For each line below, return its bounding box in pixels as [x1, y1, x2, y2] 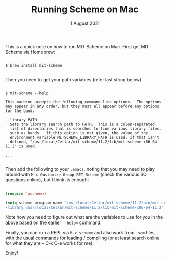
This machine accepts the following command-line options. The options [5, 99, 162, 104]
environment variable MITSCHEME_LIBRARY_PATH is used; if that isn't [10, 135, 159, 140]
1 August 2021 [70, 20, 100, 26]
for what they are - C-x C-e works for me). [5, 240, 94, 246]
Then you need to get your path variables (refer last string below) [5, 76, 142, 82]
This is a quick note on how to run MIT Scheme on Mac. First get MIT [5, 43, 149, 49]
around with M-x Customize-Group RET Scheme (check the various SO [5, 171, 147, 177]
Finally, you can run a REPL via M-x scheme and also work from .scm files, [5, 229, 156, 235]
